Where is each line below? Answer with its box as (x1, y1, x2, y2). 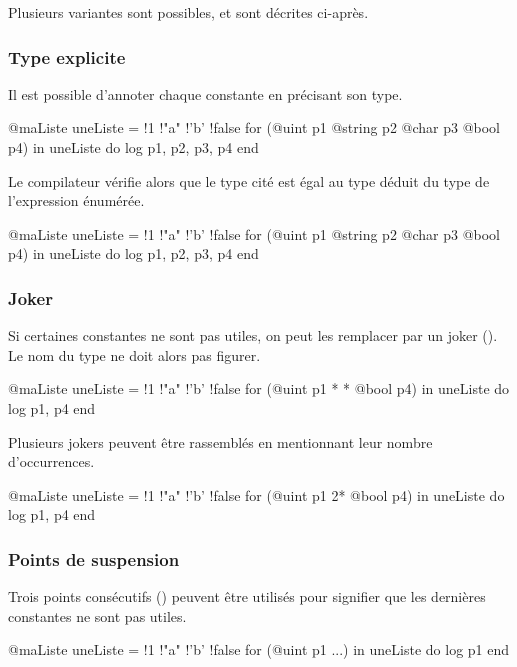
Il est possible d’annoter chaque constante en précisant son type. (8, 83, 403, 104)
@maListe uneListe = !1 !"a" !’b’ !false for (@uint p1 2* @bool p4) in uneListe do (8, 484, 505, 505)
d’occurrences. (8, 451, 95, 472)
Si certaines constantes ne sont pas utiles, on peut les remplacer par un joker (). (8, 325, 498, 346)
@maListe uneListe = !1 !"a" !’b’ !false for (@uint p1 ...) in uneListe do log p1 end (8, 639, 510, 660)
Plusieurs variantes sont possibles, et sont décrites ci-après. (8, 2, 369, 22)
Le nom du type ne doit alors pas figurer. (8, 344, 261, 365)
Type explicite (8, 44, 126, 69)
